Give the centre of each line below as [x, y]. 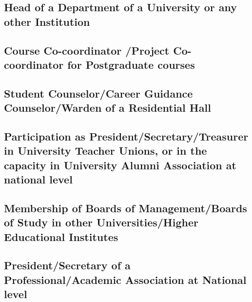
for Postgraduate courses [131, 64]
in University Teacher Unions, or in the [106, 151]
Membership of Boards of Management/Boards [126, 208]
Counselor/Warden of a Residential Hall [107, 108]
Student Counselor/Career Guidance [98, 93]
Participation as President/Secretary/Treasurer [126, 136]
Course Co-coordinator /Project [87, 50]
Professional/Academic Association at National [125, 279]
